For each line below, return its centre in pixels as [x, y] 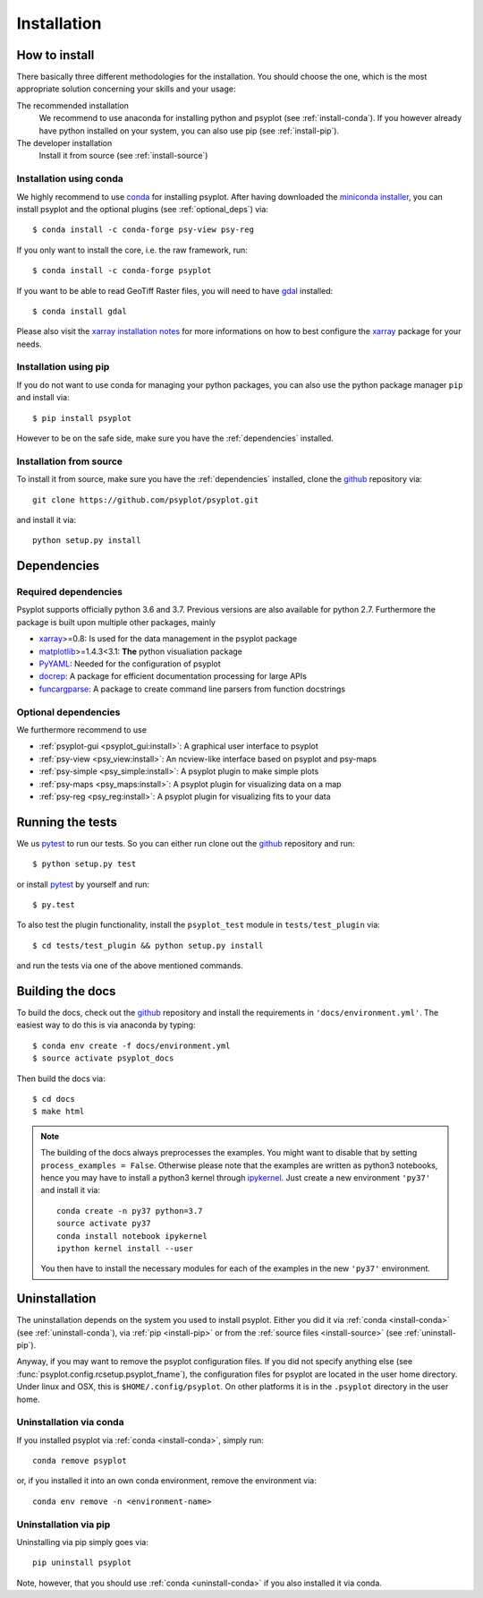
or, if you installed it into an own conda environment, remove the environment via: [166, 1481]
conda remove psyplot [80, 1461]
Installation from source [70, 461]
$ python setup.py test [85, 864]
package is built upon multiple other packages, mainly [116, 622]
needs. [29, 344]
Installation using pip [63, 367]
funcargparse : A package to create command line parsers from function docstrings [192, 689]
